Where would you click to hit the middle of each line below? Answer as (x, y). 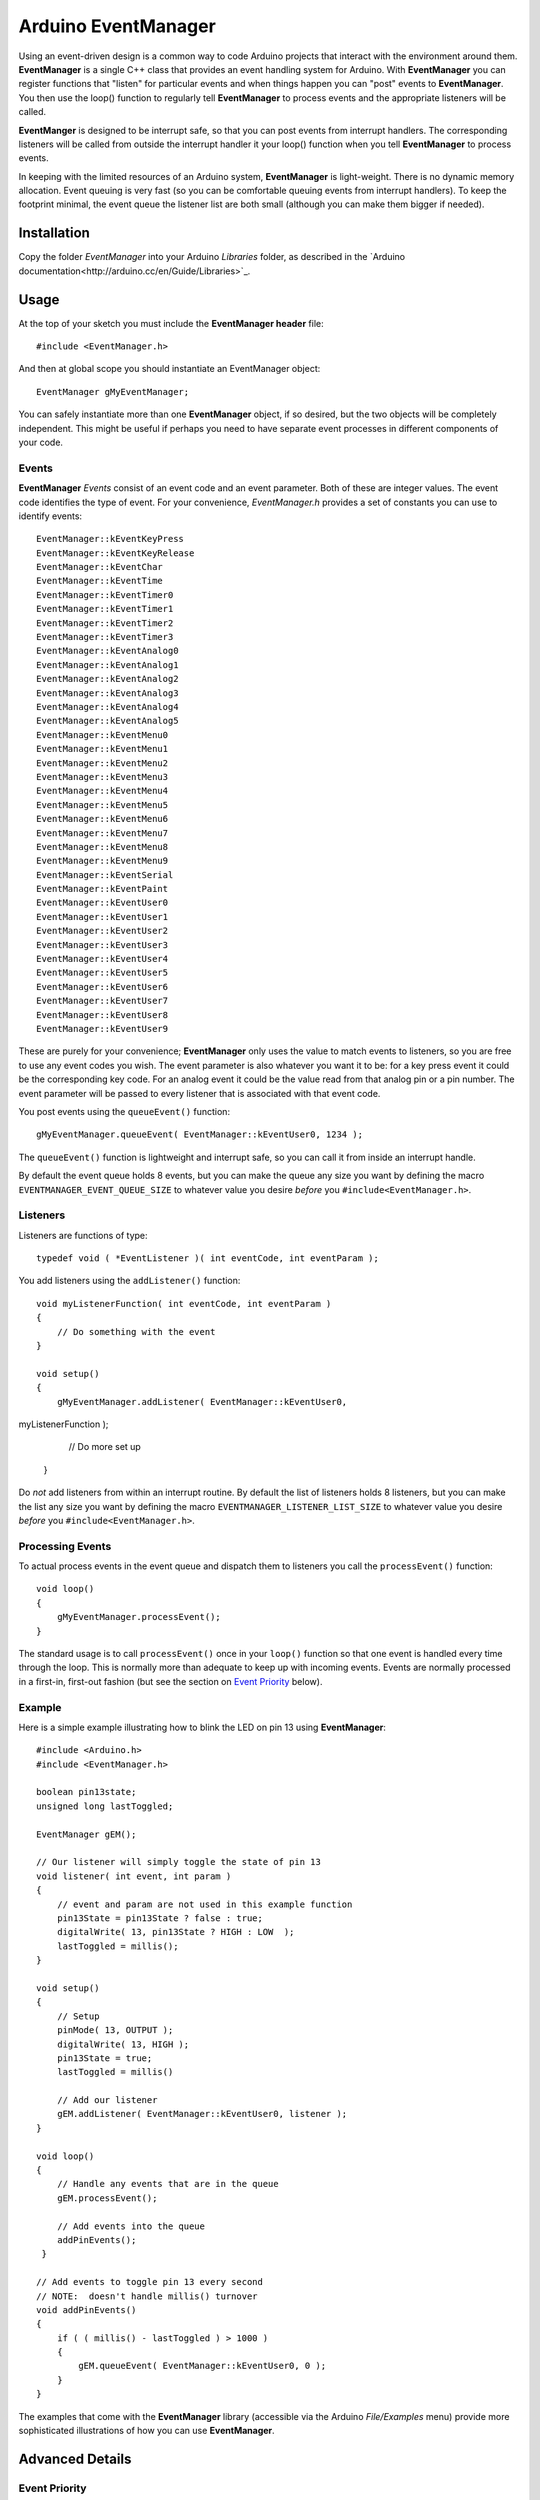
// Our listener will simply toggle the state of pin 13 (179, 1862)
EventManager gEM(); (86, 1834)
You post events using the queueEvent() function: (124, 1111)
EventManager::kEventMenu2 (102, 763)
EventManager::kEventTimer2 (105, 623)
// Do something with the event (136, 1331)
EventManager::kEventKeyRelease (115, 553)
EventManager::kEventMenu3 (102, 776)
